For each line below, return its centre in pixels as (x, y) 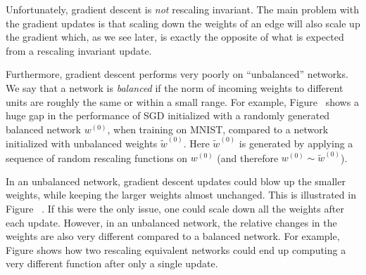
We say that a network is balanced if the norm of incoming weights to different (175, 87)
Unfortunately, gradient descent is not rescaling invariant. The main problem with (182, 9)
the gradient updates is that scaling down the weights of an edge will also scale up (183, 23)
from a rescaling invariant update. (79, 50)
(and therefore (248, 157)
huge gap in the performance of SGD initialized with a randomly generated (168, 115)
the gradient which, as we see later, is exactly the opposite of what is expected (175, 37)
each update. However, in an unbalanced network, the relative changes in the (171, 222)
